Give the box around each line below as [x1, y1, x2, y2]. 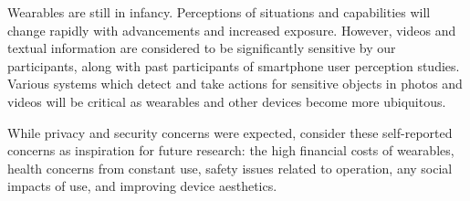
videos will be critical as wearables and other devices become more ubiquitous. [7, 91, 446, 111]
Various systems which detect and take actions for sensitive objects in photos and [7, 74, 463, 93]
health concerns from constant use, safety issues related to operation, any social [7, 158, 453, 177]
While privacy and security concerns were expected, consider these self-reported [7, 122, 453, 142]
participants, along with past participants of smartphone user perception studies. [7, 56, 460, 75]
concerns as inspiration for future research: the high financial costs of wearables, [7, 141, 454, 160]
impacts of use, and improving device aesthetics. [7, 176, 277, 196]
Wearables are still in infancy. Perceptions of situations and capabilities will [7, 3, 431, 21]
